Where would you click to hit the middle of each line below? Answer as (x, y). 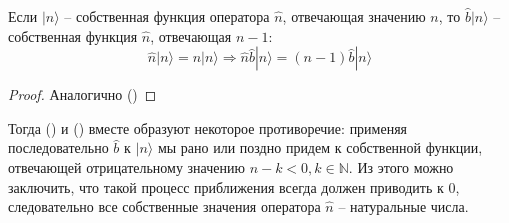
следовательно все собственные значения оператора (164, 206)
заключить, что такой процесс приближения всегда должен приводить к (226, 186)
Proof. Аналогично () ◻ (82, 94)
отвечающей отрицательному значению (126, 166)
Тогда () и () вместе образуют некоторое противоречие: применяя (208, 127)
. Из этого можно (401, 166)
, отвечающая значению (354, 16)
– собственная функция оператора (167, 16)
